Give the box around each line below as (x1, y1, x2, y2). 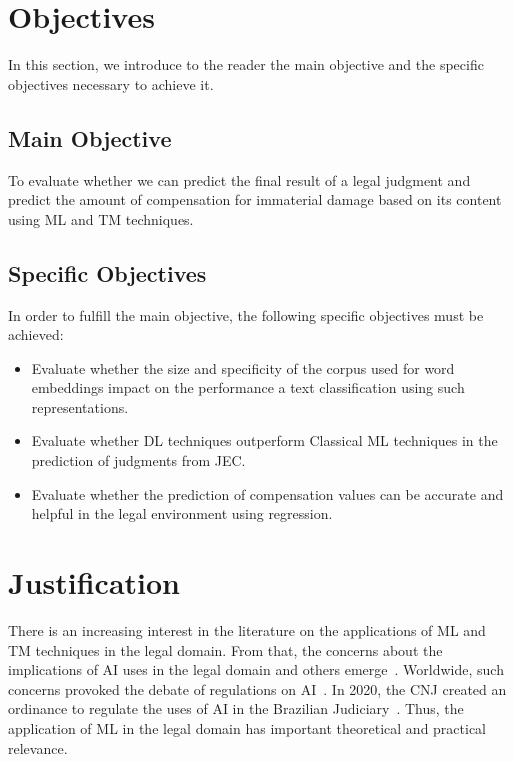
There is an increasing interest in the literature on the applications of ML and (8, 619, 486, 640)
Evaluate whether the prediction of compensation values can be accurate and (31, 483, 504, 504)
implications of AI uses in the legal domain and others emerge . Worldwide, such (8, 659, 504, 680)
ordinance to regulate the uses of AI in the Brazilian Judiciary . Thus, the (8, 698, 464, 719)
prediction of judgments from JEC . (31, 450, 246, 471)
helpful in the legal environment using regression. (31, 503, 333, 524)
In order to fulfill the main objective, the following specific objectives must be (8, 304, 484, 325)
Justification (8, 562, 180, 603)
